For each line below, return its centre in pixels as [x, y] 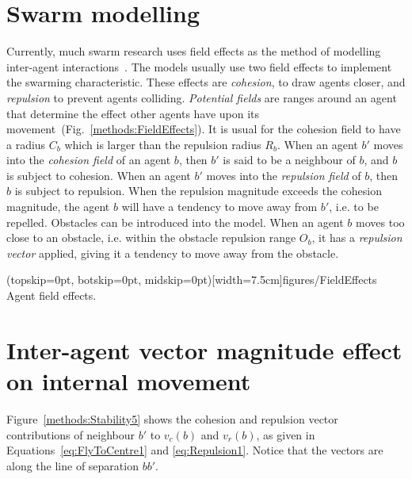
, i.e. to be [354, 207]
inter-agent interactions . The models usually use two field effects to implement [199, 66]
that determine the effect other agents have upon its [133, 113]
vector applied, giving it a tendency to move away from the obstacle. [173, 253]
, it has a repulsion [357, 238]
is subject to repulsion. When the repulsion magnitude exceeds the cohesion [198, 191]
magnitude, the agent [58, 207]
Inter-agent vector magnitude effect [204, 349]
